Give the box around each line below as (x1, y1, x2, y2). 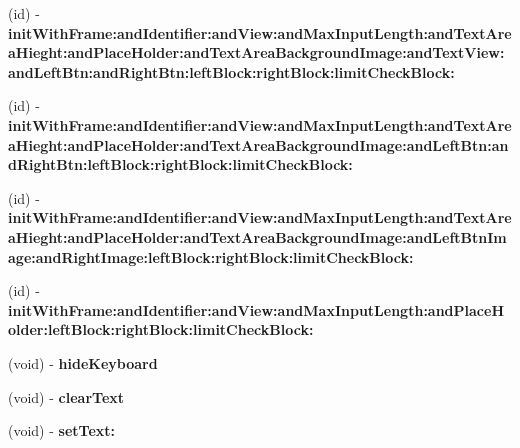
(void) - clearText (8, 386, 125, 407)
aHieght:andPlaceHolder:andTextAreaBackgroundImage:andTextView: (8, 42, 505, 63)
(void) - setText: (8, 420, 116, 441)
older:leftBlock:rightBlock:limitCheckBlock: (8, 319, 314, 340)
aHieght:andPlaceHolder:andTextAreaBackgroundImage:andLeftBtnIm (8, 226, 507, 247)
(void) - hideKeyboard (8, 352, 158, 373)
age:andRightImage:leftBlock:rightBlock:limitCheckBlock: (8, 246, 414, 267)
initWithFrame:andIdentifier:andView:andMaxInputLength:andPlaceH (8, 299, 504, 320)
